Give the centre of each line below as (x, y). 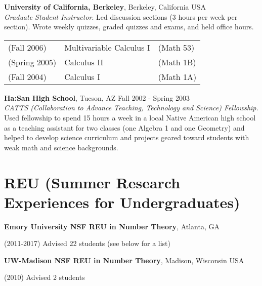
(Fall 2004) (27, 76)
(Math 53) (176, 47)
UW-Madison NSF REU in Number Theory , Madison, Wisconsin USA (124, 260)
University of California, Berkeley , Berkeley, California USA (105, 7)
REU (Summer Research (92, 182)
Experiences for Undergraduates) (122, 202)
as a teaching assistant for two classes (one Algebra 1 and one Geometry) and (124, 127)
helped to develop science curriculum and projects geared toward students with (127, 137)
